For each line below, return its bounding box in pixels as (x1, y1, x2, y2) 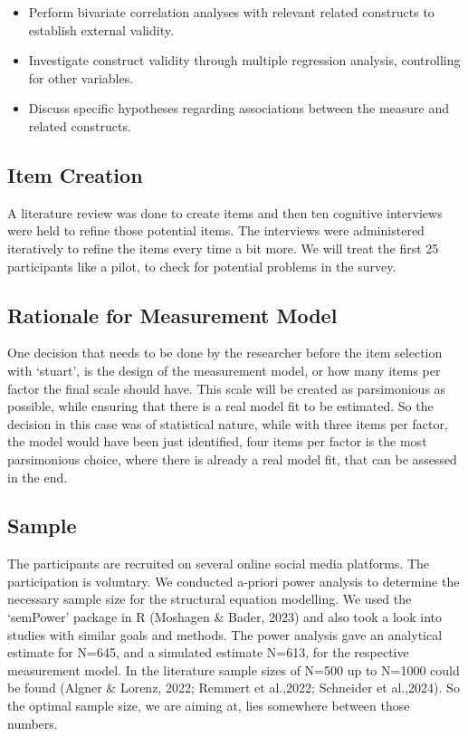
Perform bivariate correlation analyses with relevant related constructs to (28, 3, 435, 21)
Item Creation (7, 160, 143, 188)
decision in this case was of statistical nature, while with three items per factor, (7, 414, 448, 433)
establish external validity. (28, 20, 174, 39)
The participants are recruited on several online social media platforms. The (7, 554, 430, 573)
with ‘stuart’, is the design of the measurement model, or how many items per (7, 360, 441, 379)
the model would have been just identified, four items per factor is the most (7, 432, 427, 451)
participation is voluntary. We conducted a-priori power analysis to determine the (7, 571, 460, 590)
